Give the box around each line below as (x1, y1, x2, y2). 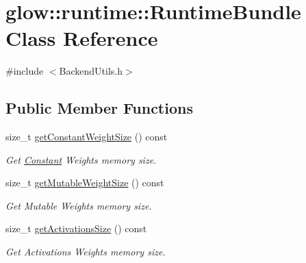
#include (5, 64, 44, 78)
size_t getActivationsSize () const (5, 221, 147, 236)
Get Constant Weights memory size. (5, 152, 157, 166)
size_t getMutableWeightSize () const (5, 175, 164, 190)
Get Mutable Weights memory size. (5, 198, 152, 212)
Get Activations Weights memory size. (5, 245, 166, 259)
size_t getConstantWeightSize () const (5, 129, 168, 144)
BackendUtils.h (59, 64, 123, 78)
